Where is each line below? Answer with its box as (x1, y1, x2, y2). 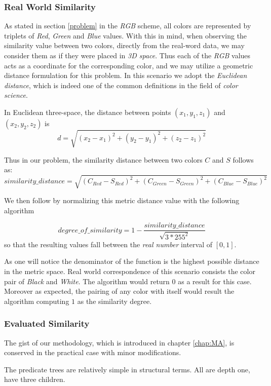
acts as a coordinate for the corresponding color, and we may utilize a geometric (4, 60, 253, 70)
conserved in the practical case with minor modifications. (4, 347, 181, 358)
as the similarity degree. (77, 295, 152, 306)
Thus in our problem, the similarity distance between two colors (4, 154, 203, 165)
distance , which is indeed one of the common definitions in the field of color (4, 80, 238, 90)
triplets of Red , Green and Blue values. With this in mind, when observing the (4, 30, 247, 41)
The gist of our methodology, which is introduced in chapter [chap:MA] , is (4, 337, 235, 348)
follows (233, 154, 254, 165)
